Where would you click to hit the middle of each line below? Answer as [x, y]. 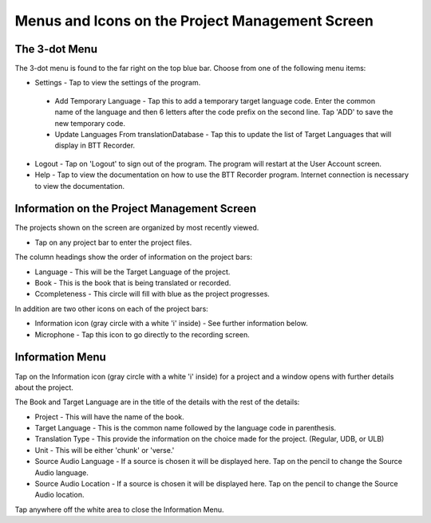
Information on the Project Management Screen [136, 208]
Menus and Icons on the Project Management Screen [194, 21]
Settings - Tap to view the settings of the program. [118, 83]
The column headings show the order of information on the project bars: [134, 257]
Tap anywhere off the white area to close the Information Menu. [119, 509]
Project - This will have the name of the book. [110, 417]
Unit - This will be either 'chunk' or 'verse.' [105, 450]
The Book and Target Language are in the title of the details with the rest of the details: [157, 402]
